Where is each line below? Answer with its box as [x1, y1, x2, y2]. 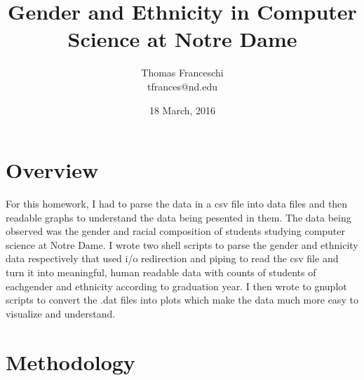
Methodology [6, 347, 135, 376]
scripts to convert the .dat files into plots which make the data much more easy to [6, 292, 358, 307]
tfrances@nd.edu [147, 79, 218, 93]
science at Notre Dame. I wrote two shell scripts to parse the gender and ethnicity [6, 237, 358, 252]
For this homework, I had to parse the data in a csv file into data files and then [6, 196, 348, 211]
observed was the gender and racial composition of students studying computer [6, 224, 346, 238]
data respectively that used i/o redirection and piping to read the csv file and [6, 251, 339, 266]
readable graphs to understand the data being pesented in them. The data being [6, 210, 351, 224]
